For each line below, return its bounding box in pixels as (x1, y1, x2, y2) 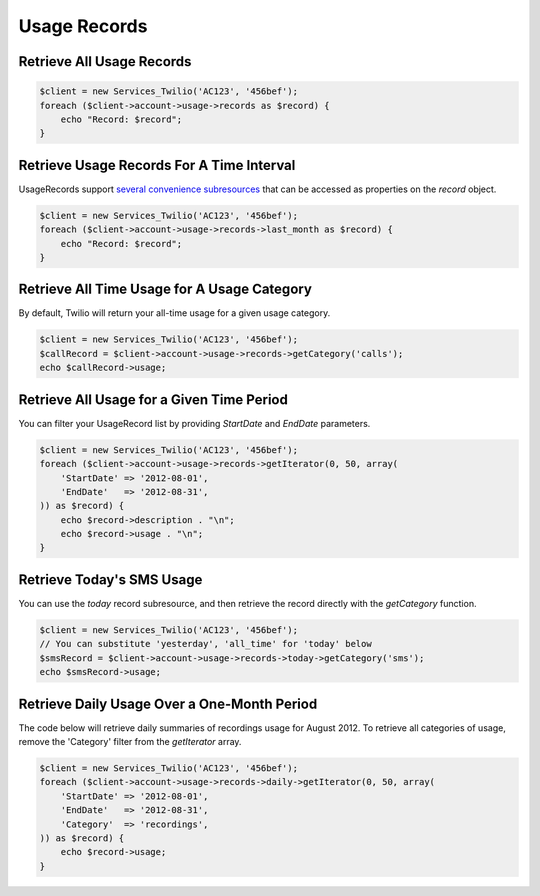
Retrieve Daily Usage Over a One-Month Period (18, 695, 318, 712)
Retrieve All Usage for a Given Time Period (18, 391, 289, 408)
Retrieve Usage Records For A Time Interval (18, 156, 296, 174)
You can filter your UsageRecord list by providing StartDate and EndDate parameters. (18, 417, 371, 429)
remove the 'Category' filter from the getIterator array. (18, 736, 242, 748)
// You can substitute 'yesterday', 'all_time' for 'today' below (39, 638, 372, 650)
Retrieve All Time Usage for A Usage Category (18, 281, 312, 298)
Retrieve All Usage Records (18, 53, 192, 70)
